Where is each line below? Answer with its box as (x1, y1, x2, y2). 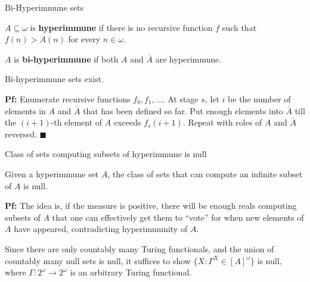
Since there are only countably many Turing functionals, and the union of (5, 242, 274, 255)
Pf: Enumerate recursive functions (5, 92, 131, 105)
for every (68, 33, 101, 45)
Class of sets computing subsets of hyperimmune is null (5, 148, 207, 160)
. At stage (162, 92, 199, 105)
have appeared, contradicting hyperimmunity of (14, 223, 188, 235)
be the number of (228, 92, 291, 105)
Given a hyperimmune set (5, 167, 99, 180)
